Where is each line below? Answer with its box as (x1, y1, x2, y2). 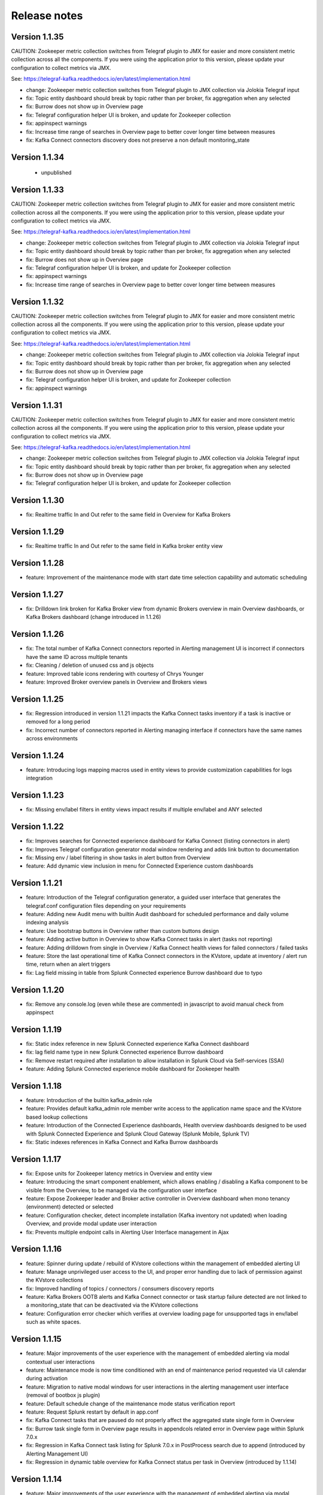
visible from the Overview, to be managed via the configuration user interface (26, 1186, 217, 1194)
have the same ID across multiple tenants (26, 653, 128, 660)
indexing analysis (26, 919, 69, 926)
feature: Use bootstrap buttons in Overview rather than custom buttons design (26, 927, 220, 934)
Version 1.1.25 (11, 694, 64, 704)
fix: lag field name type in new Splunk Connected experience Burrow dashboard (26, 1048, 224, 1055)
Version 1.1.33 (11, 185, 64, 195)
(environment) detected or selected (26, 1203, 114, 1210)
